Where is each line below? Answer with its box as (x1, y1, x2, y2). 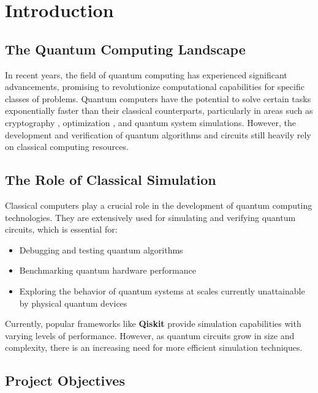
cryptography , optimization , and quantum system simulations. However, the (5, 116, 296, 129)
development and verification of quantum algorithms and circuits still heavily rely (5, 128, 311, 141)
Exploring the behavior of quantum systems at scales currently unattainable (19, 284, 305, 297)
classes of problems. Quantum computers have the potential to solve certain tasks (5, 92, 311, 105)
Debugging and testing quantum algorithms (19, 243, 183, 256)
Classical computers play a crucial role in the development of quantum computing (5, 198, 312, 211)
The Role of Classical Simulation (5, 170, 216, 189)
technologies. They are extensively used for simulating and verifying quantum (5, 211, 296, 223)
